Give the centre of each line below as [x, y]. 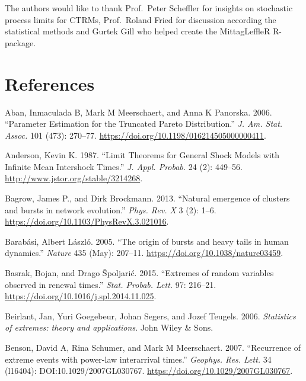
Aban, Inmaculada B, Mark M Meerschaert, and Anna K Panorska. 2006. [138, 112]
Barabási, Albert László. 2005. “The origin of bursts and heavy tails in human [147, 241]
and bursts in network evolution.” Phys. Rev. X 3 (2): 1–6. [111, 209]
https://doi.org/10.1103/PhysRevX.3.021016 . [87, 221]
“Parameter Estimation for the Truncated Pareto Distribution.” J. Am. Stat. [144, 124]
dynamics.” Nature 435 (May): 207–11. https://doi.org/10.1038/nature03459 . [144, 253]
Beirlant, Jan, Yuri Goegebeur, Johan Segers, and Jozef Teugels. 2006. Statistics [150, 316]
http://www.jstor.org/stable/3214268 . [74, 178]
